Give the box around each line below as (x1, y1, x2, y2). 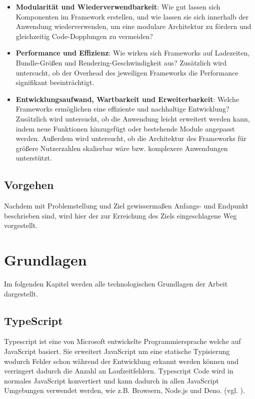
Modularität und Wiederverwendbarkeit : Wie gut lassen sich (15, 1, 220, 11)
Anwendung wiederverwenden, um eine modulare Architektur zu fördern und (15, 21, 251, 31)
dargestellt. (4, 288, 38, 298)
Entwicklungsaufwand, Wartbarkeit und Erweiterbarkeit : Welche (15, 93, 239, 104)
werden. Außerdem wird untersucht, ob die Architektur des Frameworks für (15, 133, 247, 143)
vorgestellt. (4, 220, 38, 230)
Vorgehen (4, 177, 54, 192)
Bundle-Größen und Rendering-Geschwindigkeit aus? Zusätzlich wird (15, 57, 227, 67)
